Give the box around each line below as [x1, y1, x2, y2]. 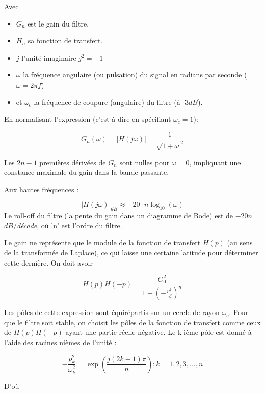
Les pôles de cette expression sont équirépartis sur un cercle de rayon [4, 307, 220, 318]
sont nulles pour [119, 156, 170, 167]
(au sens [227, 237, 253, 248]
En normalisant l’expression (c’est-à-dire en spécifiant [4, 114, 171, 124]
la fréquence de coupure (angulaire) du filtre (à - [34, 96, 185, 107]
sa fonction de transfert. [28, 35, 103, 46]
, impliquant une [189, 156, 241, 167]
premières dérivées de [39, 156, 106, 167]
